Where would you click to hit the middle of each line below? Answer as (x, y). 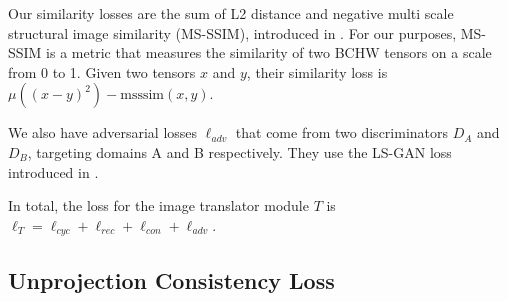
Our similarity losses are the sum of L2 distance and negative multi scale (231, 13)
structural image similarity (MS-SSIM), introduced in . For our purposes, (232, 32)
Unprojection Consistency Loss (171, 279)
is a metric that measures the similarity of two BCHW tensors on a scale (269, 52)
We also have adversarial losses (103, 132)
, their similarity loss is (317, 71)
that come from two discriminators (342, 132)
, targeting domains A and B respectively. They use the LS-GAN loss (239, 151)
